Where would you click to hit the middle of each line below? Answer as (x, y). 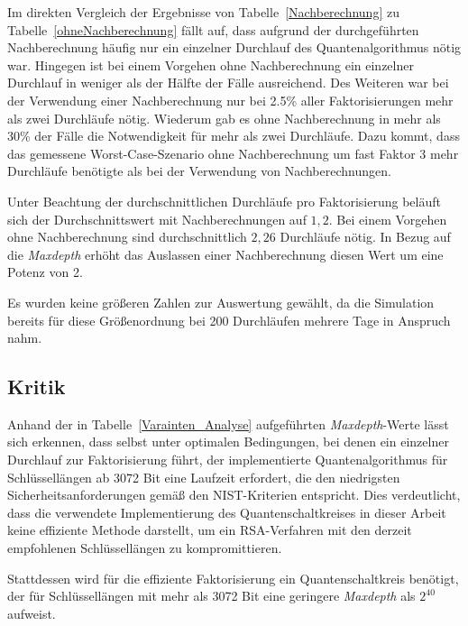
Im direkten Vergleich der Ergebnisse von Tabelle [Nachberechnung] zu (203, 12)
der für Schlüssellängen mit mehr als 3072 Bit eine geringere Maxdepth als (211, 596)
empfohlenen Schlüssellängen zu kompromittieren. (145, 548)
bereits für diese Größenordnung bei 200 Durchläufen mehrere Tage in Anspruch (229, 320)
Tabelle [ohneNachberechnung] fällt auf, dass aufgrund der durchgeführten (213, 29)
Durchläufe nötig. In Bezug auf (365, 237)
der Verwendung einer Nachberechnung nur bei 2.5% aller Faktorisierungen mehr (230, 100)
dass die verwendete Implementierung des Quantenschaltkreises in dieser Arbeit (227, 512)
